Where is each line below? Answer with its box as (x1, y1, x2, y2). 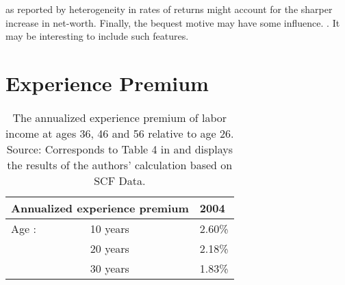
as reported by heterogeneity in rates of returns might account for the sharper (5, 2, 333, 16)
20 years (90, 240, 129, 256)
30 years (90, 260, 129, 276)
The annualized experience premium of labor (12, 109, 227, 125)
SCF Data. (94, 172, 146, 188)
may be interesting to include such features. (5, 29, 189, 43)
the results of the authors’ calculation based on (7, 156, 233, 173)
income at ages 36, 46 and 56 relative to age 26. (5, 125, 234, 141)
